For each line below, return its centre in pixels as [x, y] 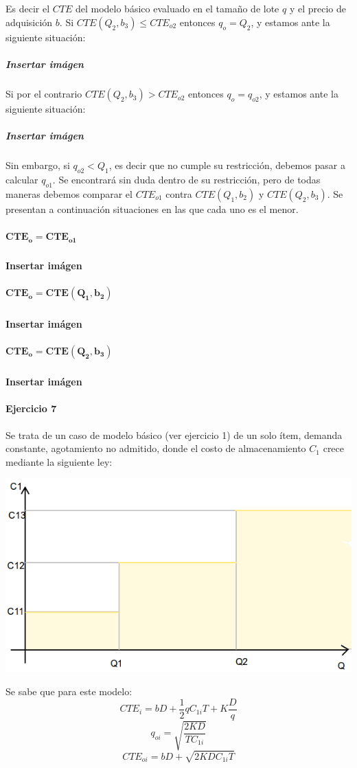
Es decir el [28, 9]
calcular [22, 180]
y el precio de [318, 9]
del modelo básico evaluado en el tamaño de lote [177, 9]
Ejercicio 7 [31, 408]
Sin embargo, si [38, 165]
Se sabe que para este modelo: [69, 691]
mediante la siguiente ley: [59, 461]
